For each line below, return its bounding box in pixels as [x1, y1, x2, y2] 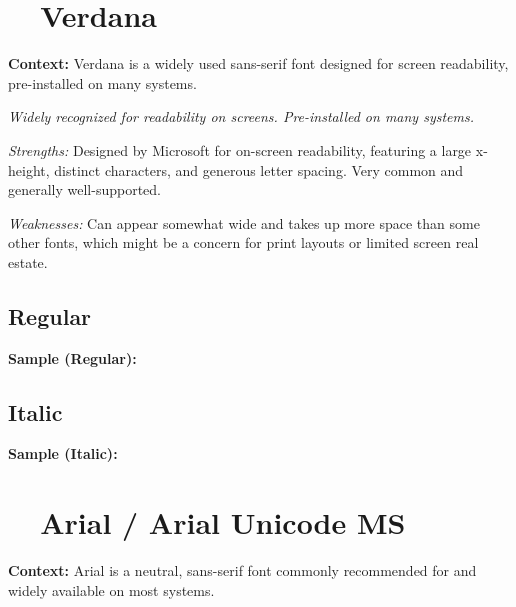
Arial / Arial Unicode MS [40, 502, 406, 543]
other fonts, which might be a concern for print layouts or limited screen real [8, 232, 479, 253]
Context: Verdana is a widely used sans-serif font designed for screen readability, [8, 53, 509, 74]
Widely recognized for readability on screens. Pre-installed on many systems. [8, 106, 475, 127]
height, [8, 159, 50, 180]
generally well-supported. [8, 179, 162, 200]
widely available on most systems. [8, 579, 215, 600]
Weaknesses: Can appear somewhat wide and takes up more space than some [8, 212, 480, 233]
